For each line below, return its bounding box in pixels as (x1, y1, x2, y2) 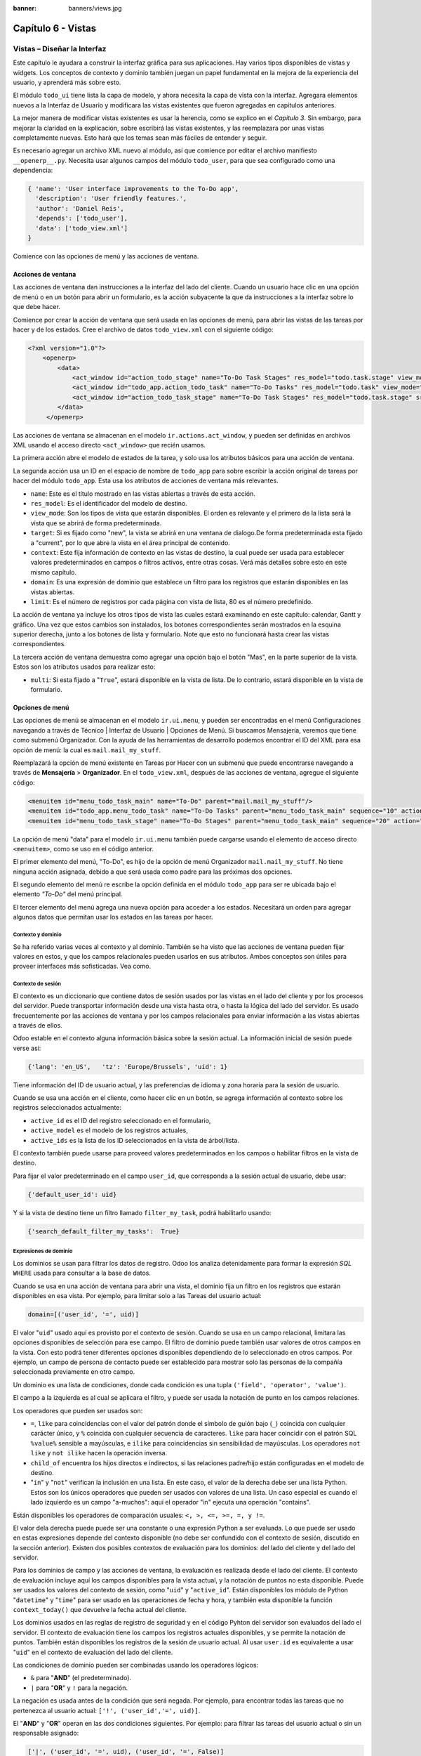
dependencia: (13, 166, 53, 175)
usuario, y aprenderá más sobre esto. (13, 78, 121, 86)
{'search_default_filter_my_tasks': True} (27, 1227, 180, 1236)
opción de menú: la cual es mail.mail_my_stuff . (13, 745, 161, 754)
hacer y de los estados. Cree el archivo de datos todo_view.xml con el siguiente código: (13, 325, 274, 334)
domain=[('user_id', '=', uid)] (27, 1310, 140, 1318)
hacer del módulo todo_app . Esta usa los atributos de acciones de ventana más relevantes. (13, 476, 279, 485)
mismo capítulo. (30, 568, 77, 576)
